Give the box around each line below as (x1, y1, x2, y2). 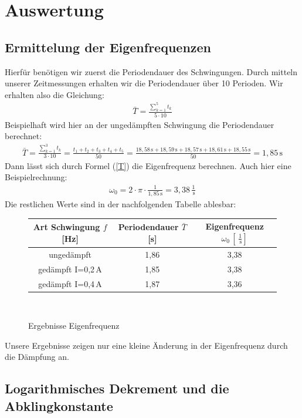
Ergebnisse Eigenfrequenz (28, 319, 120, 332)
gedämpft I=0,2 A (38, 262, 102, 275)
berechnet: (5, 130, 42, 142)
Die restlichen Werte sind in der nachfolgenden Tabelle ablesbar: (5, 197, 236, 210)
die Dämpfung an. (5, 350, 69, 363)
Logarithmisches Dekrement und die (5, 379, 229, 397)
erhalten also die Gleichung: (5, 88, 104, 100)
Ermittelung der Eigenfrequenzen (5, 38, 212, 56)
